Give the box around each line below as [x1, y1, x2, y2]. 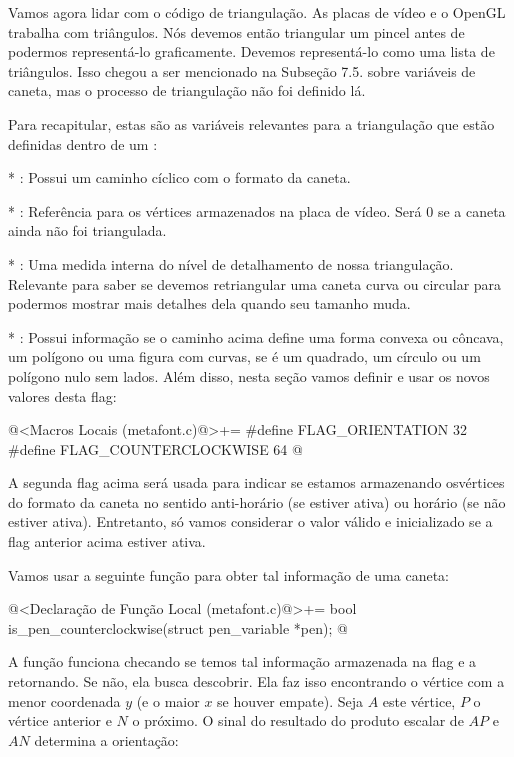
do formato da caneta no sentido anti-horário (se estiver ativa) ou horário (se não [8, 491, 506, 512]
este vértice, [382, 690, 456, 711]
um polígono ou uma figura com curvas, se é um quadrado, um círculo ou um [8, 346, 481, 367]
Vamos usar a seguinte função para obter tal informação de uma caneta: [8, 564, 449, 585]
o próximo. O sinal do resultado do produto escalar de [132, 710, 464, 731]
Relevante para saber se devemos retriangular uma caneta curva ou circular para [8, 273, 502, 294]
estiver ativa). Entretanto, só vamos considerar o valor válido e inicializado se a [8, 511, 493, 532]
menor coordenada [8, 690, 121, 711]
